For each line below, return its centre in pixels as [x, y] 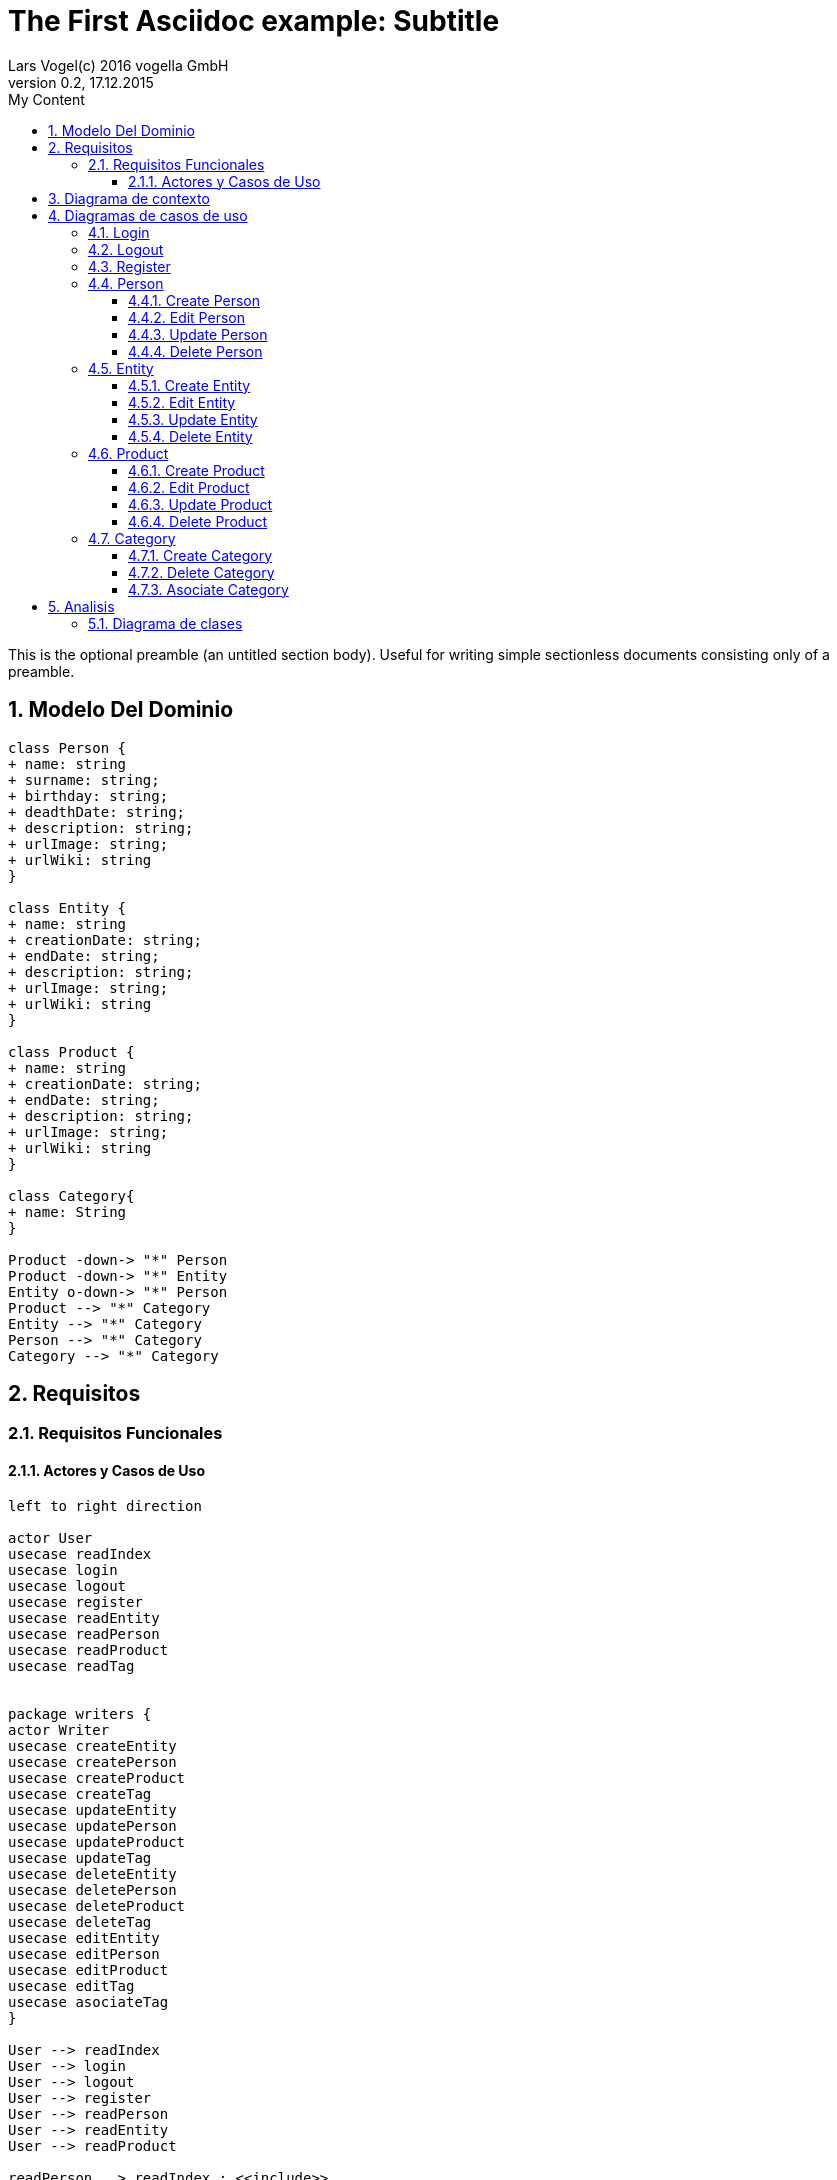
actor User [50, 1537]
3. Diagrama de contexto [129, 198]
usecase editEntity [84, 1937]
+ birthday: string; [88, 795]
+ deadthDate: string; [97, 811]
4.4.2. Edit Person [186, 317]
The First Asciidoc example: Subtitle [254, 21]
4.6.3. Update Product [200, 504]
